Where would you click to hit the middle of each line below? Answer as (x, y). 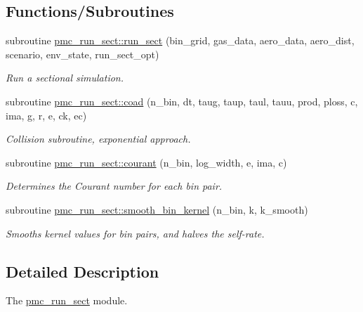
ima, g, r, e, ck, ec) (46, 115)
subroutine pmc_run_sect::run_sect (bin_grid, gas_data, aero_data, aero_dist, (180, 40)
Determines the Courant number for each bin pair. (114, 186)
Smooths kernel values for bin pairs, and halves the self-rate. (135, 233)
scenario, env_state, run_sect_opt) (82, 54)
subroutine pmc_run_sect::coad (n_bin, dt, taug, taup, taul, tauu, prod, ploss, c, (182, 101)
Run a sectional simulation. (65, 78)
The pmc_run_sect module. (67, 300)
